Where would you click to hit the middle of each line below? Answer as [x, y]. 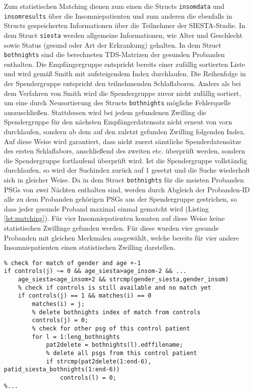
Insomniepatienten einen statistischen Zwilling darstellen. [90, 247]
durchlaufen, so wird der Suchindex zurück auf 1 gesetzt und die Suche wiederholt [127, 170]
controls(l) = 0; [88, 378]
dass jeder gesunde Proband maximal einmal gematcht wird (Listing [106, 208]
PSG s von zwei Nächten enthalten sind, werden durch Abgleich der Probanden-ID [127, 189]
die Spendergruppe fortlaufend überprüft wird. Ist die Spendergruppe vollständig [126, 160]
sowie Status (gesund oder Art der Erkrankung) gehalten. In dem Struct [113, 45]
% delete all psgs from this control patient [121, 353]
